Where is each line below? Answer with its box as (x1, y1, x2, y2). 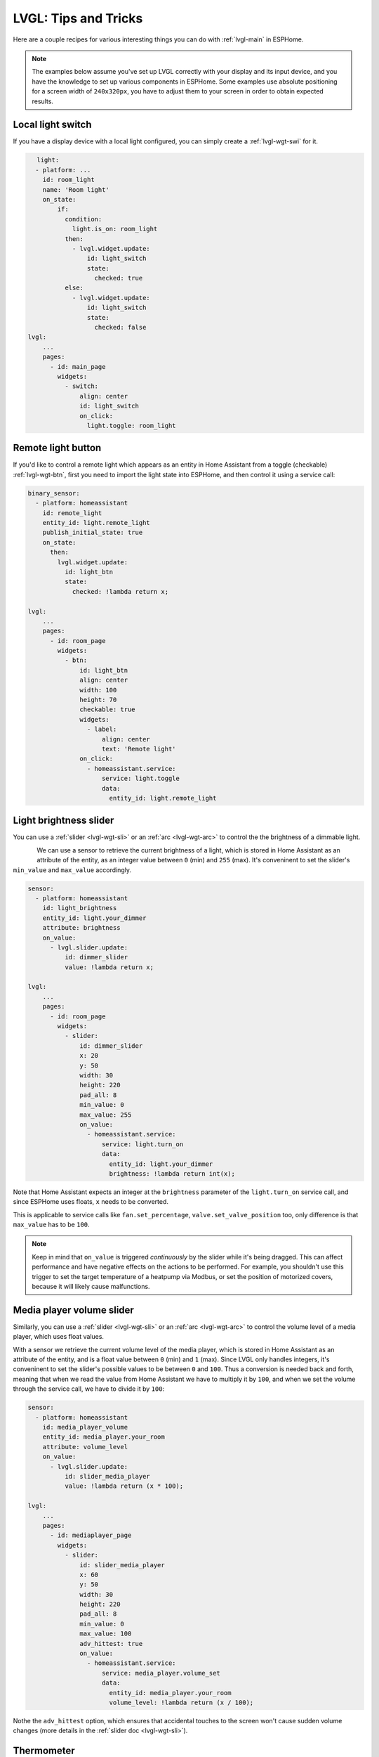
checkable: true (79, 706, 136, 713)
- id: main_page (50, 363, 106, 370)
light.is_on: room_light (72, 225, 158, 233)
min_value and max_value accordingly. (13, 865, 132, 874)
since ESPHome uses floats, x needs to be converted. (13, 1198, 168, 1206)
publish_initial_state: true (42, 529, 143, 537)
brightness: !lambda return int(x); (109, 1169, 235, 1177)
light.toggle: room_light (86, 422, 176, 429)
